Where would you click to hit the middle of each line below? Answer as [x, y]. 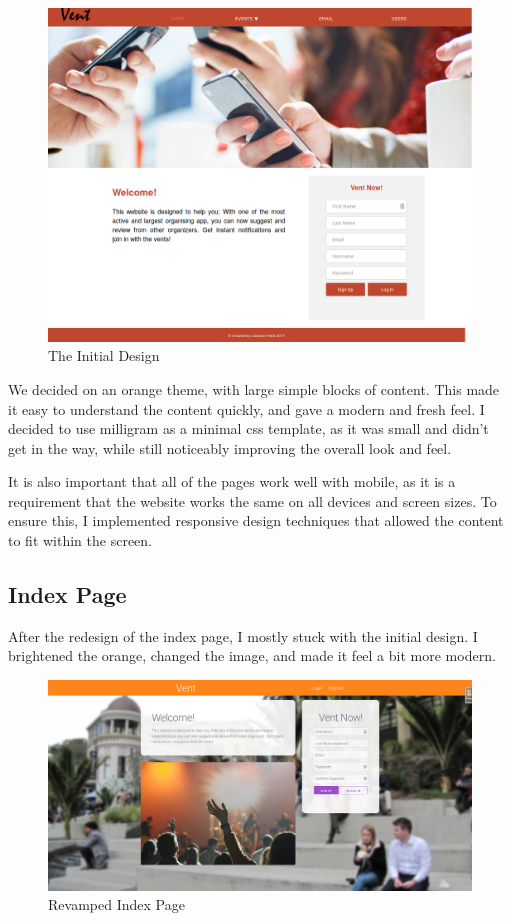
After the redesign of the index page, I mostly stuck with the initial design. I [243, 635]
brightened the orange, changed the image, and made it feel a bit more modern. [252, 655]
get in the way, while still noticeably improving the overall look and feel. [230, 447]
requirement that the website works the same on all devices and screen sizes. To [252, 500]
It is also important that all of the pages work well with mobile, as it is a [232, 481]
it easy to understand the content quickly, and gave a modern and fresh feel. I [246, 408]
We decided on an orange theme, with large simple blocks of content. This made [254, 388]
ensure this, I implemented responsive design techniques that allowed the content [256, 520]
